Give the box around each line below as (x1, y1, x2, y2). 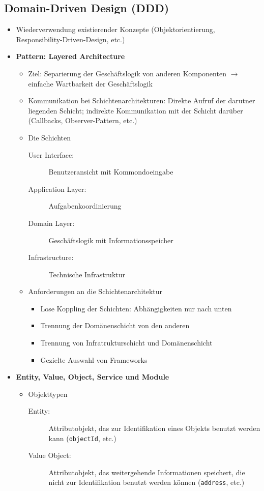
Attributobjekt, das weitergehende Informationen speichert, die (48, 467, 245, 477)
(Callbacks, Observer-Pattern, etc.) (28, 115, 137, 126)
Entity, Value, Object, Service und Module (16, 371, 169, 382)
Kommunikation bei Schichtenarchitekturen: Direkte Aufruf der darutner (28, 95, 255, 106)
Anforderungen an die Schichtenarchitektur (28, 286, 163, 297)
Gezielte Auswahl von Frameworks (40, 354, 148, 365)
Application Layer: (28, 183, 86, 194)
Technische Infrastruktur (48, 269, 125, 279)
